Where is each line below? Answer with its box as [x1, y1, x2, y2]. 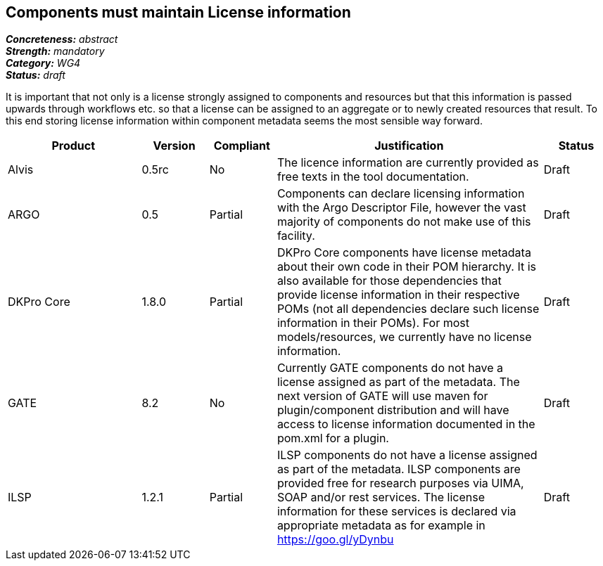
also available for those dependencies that [277, 274, 502, 288]
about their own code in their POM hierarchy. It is [277, 259, 537, 274]
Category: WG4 [6, 57, 81, 70]
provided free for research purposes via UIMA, [277, 476, 524, 491]
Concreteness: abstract [6, 33, 118, 46]
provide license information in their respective [277, 288, 520, 302]
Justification [374, 139, 444, 153]
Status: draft [6, 69, 65, 82]
